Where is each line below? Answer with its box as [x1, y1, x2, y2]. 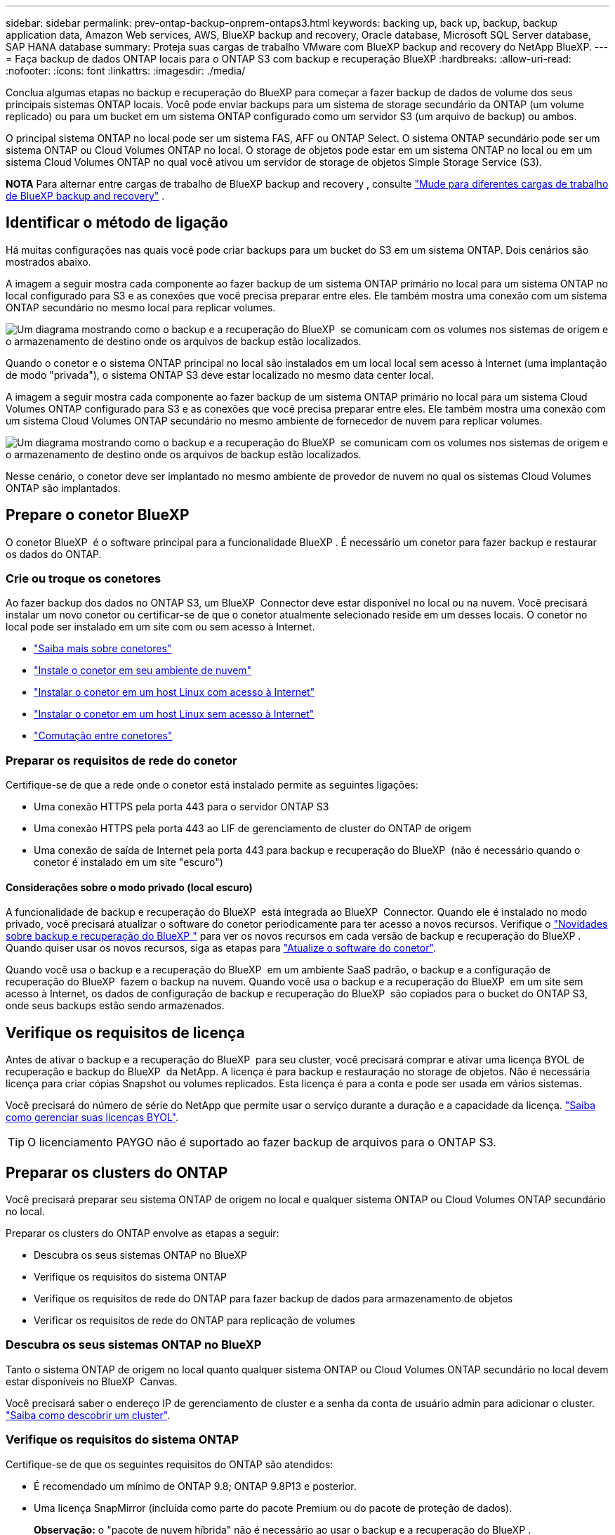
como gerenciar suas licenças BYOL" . [6, 1111, 179, 1124]
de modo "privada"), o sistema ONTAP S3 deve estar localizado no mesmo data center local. [6, 368, 435, 381]
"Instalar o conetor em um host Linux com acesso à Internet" [34, 686, 315, 699]
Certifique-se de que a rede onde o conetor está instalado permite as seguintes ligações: [6, 779, 418, 791]
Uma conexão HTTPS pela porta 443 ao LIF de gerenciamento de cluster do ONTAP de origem [34, 822, 472, 835]
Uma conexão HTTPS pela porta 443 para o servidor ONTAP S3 [34, 801, 329, 813]
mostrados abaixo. [6, 255, 91, 268]
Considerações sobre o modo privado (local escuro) [6, 881, 253, 893]
